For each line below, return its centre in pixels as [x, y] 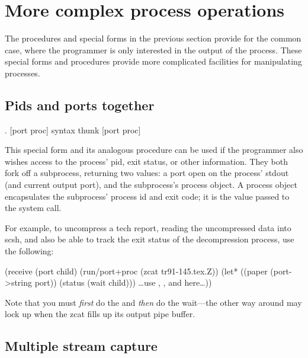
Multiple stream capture [81, 346]
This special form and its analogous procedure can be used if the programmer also [154, 150]
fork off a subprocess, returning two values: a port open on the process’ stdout [147, 173]
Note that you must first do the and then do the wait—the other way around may [153, 302]
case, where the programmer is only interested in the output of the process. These [153, 49]
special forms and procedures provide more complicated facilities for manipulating [153, 61]
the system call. [33, 208]
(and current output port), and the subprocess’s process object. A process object [151, 185]
